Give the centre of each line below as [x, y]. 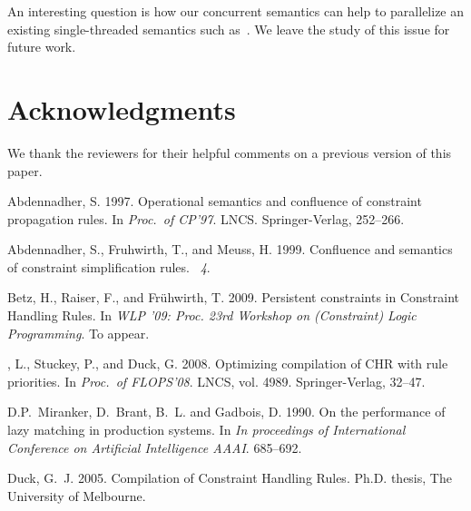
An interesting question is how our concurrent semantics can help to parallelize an [236, 11]
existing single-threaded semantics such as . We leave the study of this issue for [229, 29]
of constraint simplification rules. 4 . [109, 266]
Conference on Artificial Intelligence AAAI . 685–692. [155, 447]
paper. [25, 170]
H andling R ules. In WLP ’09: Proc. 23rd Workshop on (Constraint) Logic [212, 315]
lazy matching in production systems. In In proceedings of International [206, 430]
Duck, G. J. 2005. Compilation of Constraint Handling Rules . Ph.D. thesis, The [230, 478]
